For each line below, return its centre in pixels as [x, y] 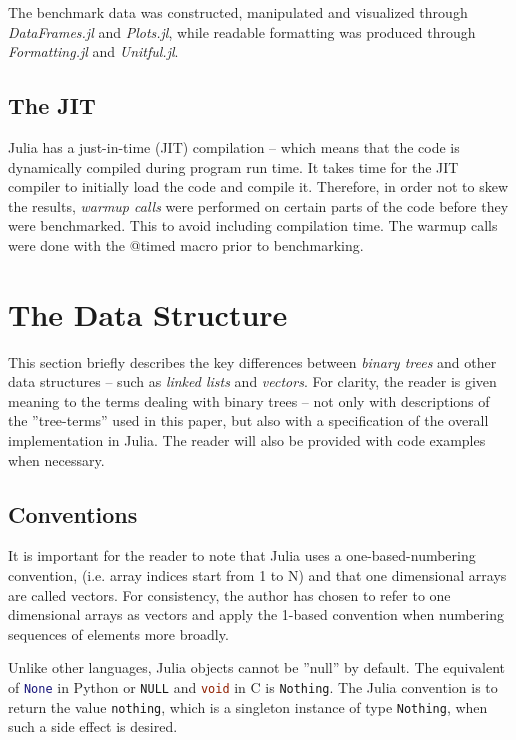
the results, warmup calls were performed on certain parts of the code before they [258, 205]
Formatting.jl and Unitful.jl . [93, 51]
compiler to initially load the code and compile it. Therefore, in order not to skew [258, 186]
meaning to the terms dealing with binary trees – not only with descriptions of [249, 400]
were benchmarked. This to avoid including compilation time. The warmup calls [253, 225]
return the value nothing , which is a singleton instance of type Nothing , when [248, 706]
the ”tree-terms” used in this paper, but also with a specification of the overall [248, 420]
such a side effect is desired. [93, 726]
